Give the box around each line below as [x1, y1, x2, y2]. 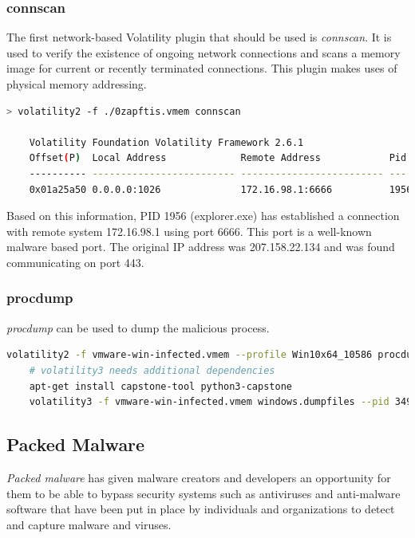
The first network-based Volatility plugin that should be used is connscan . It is [6, 29, 392, 45]
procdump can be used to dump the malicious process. [6, 319, 270, 336]
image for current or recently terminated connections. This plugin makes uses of [6, 60, 397, 77]
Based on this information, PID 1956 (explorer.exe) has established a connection [6, 207, 400, 224]
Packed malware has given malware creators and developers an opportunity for [6, 469, 391, 485]
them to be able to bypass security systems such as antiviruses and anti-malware [6, 485, 401, 501]
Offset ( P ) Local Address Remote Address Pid [29, 152, 407, 164]
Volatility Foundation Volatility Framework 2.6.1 [29, 136, 304, 148]
